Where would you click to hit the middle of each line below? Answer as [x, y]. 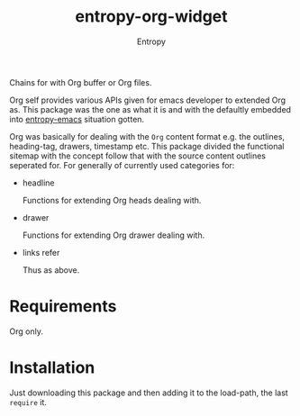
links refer [41, 252]
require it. [28, 402]
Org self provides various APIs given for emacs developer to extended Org [148, 100]
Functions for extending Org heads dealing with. [112, 200]
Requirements [63, 307]
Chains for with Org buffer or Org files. [81, 82]
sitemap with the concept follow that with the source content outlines [137, 156]
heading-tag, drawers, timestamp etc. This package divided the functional [147, 146]
